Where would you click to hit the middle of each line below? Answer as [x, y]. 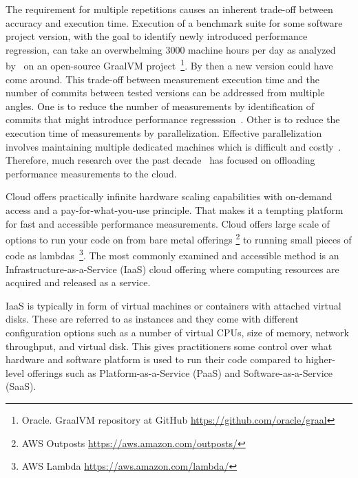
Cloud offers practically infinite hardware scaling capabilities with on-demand [169, 196]
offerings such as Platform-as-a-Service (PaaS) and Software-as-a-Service [180, 372]
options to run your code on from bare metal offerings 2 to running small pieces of [179, 238]
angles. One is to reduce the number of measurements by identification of [160, 106]
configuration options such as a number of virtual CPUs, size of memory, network [177, 333]
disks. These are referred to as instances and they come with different [152, 319]
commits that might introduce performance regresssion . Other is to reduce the [173, 119]
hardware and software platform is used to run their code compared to [154, 359]
